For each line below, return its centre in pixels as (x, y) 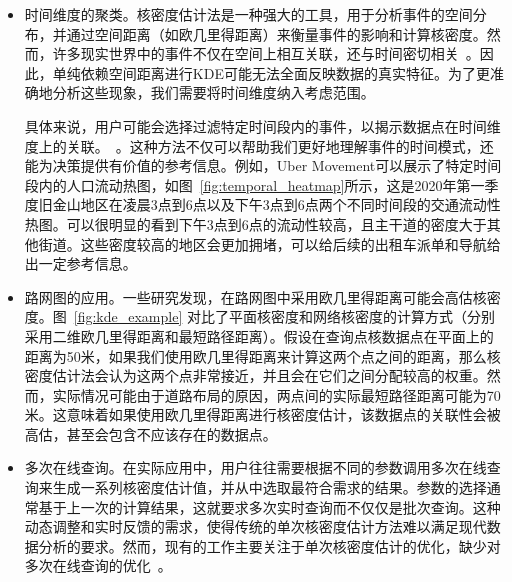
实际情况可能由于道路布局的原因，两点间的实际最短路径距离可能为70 (276, 394)
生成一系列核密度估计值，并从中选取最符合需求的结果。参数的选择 (269, 487)
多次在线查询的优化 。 (98, 565)
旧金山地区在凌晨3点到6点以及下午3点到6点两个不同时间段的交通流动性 (269, 204)
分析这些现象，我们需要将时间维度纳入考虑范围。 (213, 92)
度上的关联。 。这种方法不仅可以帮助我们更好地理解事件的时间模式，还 (259, 145)
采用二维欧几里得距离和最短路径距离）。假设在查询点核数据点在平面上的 (259, 335)
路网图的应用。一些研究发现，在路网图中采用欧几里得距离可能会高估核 (255, 296)
